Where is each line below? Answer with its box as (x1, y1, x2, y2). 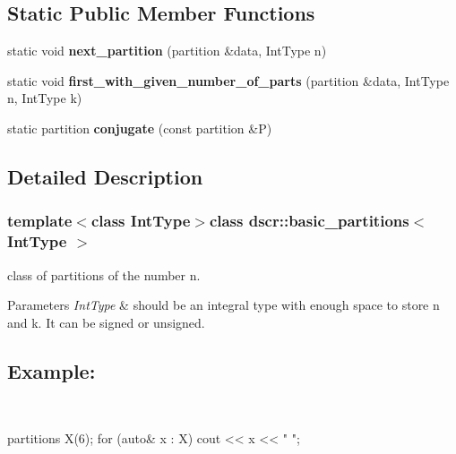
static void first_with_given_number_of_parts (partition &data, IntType (7, 71, 450, 90)
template (7, 210, 73, 232)
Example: (7, 356, 96, 384)
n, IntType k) (7, 89, 82, 107)
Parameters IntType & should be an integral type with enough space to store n (7, 296, 440, 314)
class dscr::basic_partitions (209, 210, 409, 232)
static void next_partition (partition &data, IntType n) (7, 41, 327, 60)
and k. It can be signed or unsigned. (7, 313, 205, 331)
